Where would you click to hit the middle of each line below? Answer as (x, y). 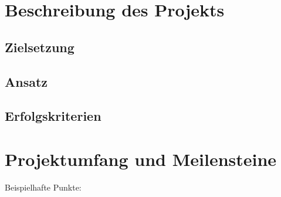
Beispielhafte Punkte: (43, 187)
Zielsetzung (40, 47)
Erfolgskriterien (53, 116)
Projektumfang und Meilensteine (141, 159)
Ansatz (26, 81)
